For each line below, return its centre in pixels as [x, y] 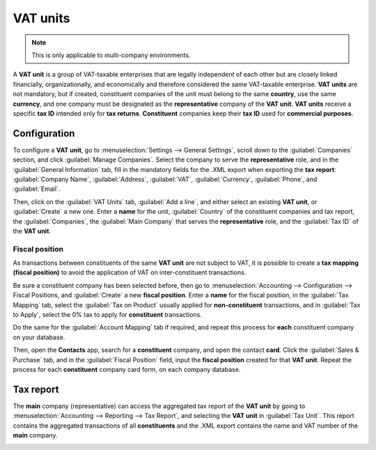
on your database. [39, 337]
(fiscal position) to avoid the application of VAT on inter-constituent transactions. [130, 272]
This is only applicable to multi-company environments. [111, 55]
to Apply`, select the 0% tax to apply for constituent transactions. [107, 315]
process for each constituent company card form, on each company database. [127, 369]
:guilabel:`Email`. [37, 189]
